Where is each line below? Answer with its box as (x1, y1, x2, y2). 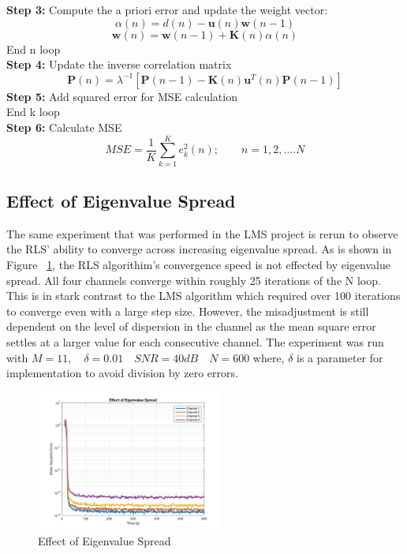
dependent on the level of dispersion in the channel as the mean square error (6, 318, 376, 335)
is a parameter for (297, 349, 383, 365)
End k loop (6, 103, 60, 120)
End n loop (6, 40, 61, 57)
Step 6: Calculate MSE (6, 118, 122, 135)
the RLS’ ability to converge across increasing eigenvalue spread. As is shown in (6, 241, 392, 257)
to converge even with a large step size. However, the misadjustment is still (6, 302, 369, 319)
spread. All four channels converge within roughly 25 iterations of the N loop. (6, 271, 381, 288)
